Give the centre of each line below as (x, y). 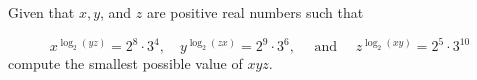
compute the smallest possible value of (125, 63)
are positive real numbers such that (255, 12)
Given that (41, 12)
